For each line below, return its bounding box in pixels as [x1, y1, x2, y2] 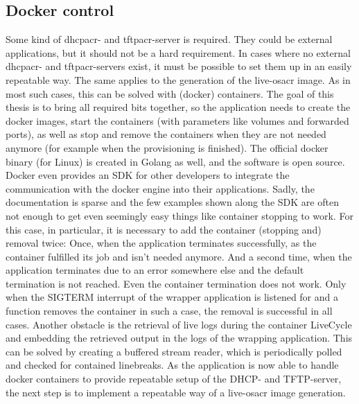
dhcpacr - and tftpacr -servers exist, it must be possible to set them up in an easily [6, 59, 352, 73]
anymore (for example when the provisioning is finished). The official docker [6, 140, 329, 155]
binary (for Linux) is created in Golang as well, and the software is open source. [6, 154, 345, 168]
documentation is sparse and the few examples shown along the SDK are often [6, 195, 339, 209]
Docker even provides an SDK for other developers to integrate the [6, 168, 290, 182]
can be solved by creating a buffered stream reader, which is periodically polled [6, 344, 342, 358]
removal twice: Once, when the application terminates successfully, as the [6, 236, 317, 250]
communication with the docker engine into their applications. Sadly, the [6, 181, 315, 195]
